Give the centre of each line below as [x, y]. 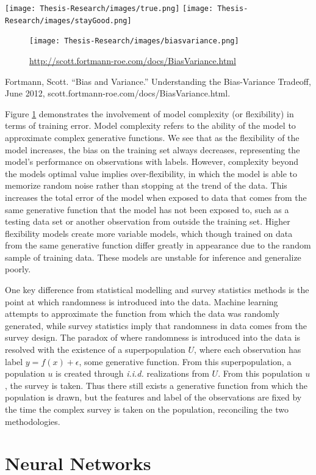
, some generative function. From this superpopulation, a [185, 361]
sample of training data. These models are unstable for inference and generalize [153, 257]
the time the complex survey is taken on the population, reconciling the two [147, 409]
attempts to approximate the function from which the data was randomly [142, 314]
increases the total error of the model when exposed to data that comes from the [156, 197]
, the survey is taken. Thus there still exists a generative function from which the [156, 385]
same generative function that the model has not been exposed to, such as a [147, 209]
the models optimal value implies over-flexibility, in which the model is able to [151, 173]
